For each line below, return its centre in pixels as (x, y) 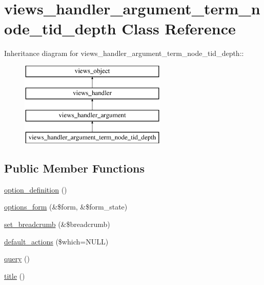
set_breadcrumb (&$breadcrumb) (57, 224)
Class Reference (179, 28)
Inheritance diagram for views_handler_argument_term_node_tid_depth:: (124, 53)
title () (15, 275)
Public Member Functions (74, 168)
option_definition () (36, 189)
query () (17, 259)
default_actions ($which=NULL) (56, 241)
